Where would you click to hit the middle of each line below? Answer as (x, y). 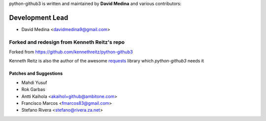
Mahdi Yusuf (34, 82)
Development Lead (39, 17)
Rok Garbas (33, 90)
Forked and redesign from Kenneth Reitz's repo (67, 42)
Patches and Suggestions (36, 73)
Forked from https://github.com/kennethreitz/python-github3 (71, 52)
